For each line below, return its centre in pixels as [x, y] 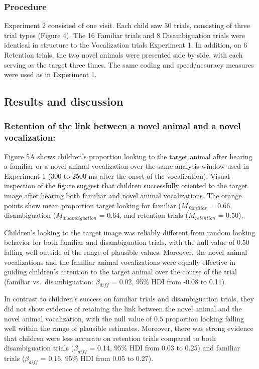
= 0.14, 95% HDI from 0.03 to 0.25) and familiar [165, 348]
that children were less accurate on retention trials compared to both [110, 338]
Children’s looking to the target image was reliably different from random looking [130, 232]
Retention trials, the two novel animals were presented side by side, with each [123, 55]
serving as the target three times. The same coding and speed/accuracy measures [129, 64]
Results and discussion [64, 101]
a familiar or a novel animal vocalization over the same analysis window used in [127, 166]
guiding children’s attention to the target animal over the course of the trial [120, 272]
